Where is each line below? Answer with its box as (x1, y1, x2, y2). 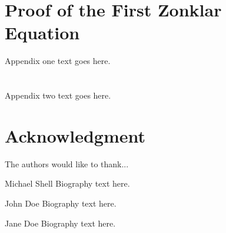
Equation (5, 21, 80, 45)
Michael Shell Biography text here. (5, 177, 130, 190)
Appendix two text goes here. (5, 89, 111, 102)
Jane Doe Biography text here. (5, 217, 116, 229)
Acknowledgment (5, 123, 145, 147)
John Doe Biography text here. (5, 197, 117, 209)
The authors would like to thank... (5, 157, 129, 170)
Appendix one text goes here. (5, 55, 111, 67)
